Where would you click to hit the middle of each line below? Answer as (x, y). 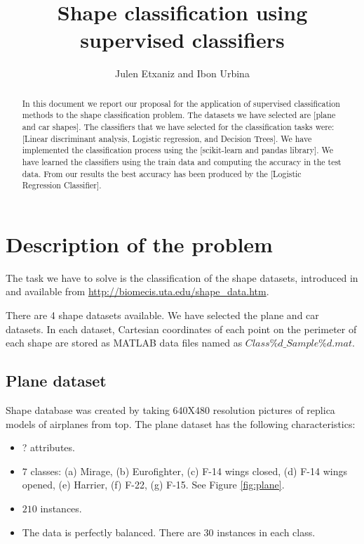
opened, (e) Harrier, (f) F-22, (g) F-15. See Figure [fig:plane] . (153, 485)
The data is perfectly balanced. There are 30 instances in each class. (169, 532)
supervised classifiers (182, 40)
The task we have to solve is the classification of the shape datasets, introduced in (182, 277)
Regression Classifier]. (62, 185)
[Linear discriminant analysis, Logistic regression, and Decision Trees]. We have (167, 138)
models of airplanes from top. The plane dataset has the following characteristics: (181, 423)
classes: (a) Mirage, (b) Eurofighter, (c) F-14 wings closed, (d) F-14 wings (189, 471)
